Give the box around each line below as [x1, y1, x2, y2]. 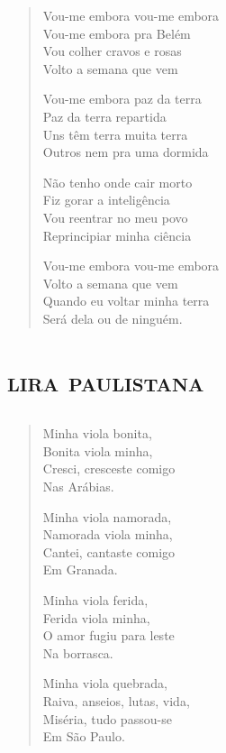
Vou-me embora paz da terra [42, 89, 202, 108]
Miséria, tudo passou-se [42, 709, 172, 728]
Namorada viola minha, [42, 525, 173, 544]
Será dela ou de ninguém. [42, 308, 183, 327]
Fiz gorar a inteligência [42, 190, 170, 209]
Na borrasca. [42, 643, 113, 662]
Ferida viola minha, [42, 608, 150, 627]
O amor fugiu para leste [42, 626, 175, 645]
